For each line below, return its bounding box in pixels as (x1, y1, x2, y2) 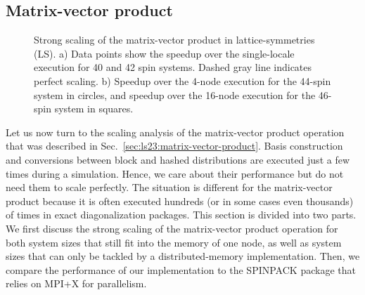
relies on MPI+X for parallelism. (6, 276, 147, 291)
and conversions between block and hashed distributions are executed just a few (6, 152, 350, 166)
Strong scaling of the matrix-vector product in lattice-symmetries (34, 32, 315, 47)
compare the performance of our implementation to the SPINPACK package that (6, 262, 356, 277)
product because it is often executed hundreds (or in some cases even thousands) (6, 193, 354, 208)
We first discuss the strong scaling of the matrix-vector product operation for (6, 221, 338, 235)
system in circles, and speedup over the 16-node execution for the (34, 87, 316, 102)
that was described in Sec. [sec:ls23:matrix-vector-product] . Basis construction (6, 138, 343, 153)
